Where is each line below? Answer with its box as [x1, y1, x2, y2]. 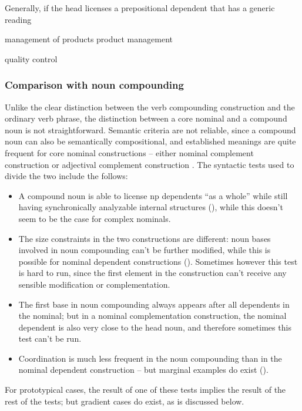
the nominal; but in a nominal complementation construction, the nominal [18, 309, 287, 322]
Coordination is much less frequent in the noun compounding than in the [18, 352, 282, 364]
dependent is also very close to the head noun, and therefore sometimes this [18, 321, 291, 333]
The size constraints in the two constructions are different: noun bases [18, 232, 271, 244]
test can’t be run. [18, 332, 82, 345]
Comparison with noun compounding [5, 78, 184, 92]
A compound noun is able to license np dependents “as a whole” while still [18, 189, 288, 201]
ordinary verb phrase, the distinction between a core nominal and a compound [5, 112, 287, 124]
